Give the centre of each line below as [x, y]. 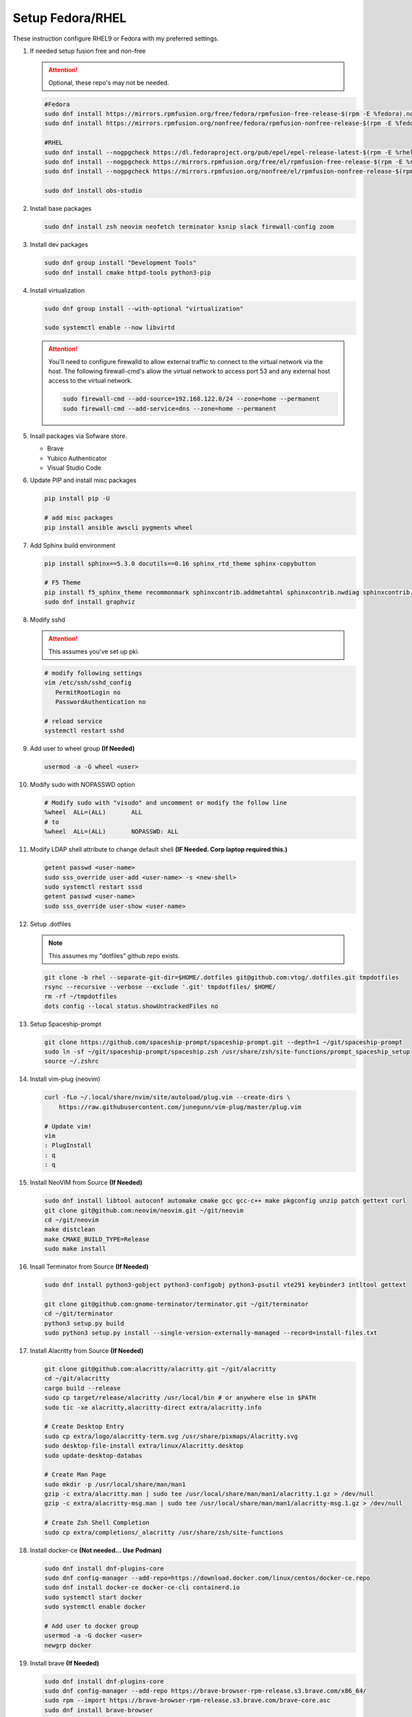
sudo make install [75, 1249]
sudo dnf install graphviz [90, 602]
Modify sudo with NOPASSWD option [82, 785]
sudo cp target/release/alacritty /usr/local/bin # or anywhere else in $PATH [180, 1398]
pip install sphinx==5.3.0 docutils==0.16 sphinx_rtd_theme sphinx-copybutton [180, 564]
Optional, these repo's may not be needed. [109, 82]
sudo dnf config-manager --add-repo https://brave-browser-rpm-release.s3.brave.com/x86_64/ [205, 1691]
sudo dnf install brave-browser [99, 1710]
